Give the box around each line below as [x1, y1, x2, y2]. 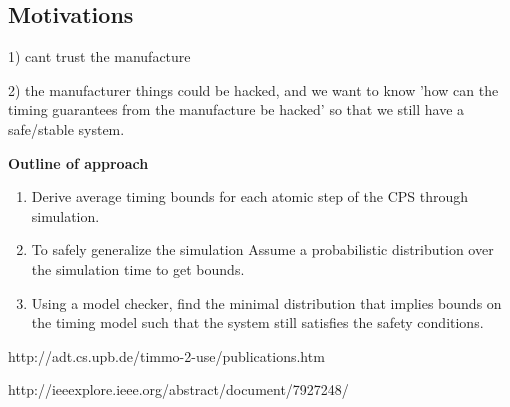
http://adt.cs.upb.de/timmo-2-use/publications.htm [8, 345, 325, 366]
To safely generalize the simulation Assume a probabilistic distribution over [31, 239, 494, 260]
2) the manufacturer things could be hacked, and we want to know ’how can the [8, 79, 499, 100]
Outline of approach [8, 152, 149, 173]
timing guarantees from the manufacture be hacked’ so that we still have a [8, 99, 465, 120]
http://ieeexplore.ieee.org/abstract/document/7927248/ [8, 379, 349, 400]
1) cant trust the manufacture [8, 46, 191, 67]
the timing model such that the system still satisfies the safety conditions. [31, 312, 484, 333]
